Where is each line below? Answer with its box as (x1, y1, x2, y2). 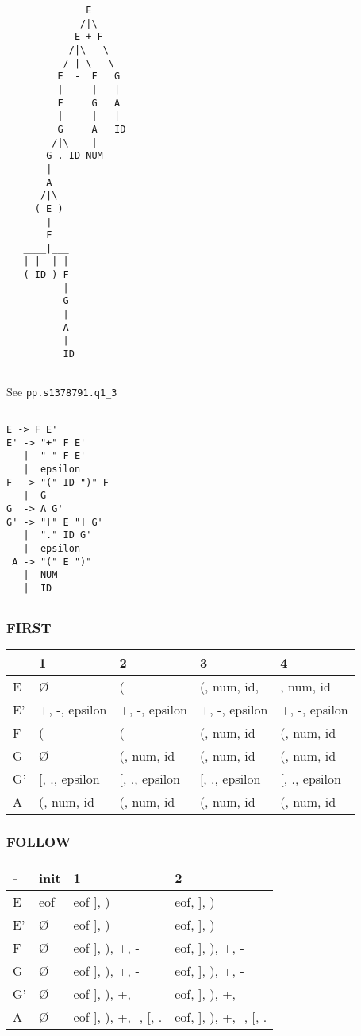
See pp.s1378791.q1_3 (6, 383, 117, 400)
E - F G (57, 71, 121, 83)
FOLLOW (6, 832, 71, 852)
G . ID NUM (46, 150, 103, 162)
